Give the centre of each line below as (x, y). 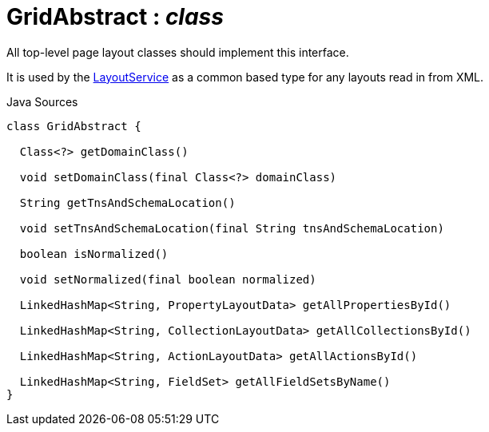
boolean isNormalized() (94, 254)
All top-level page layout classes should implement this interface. (178, 52)
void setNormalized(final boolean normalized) (168, 279)
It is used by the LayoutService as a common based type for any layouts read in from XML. (245, 77)
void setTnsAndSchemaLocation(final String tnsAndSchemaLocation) (232, 228)
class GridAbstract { (74, 126)
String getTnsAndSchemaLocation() (127, 202)
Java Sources (42, 101)
